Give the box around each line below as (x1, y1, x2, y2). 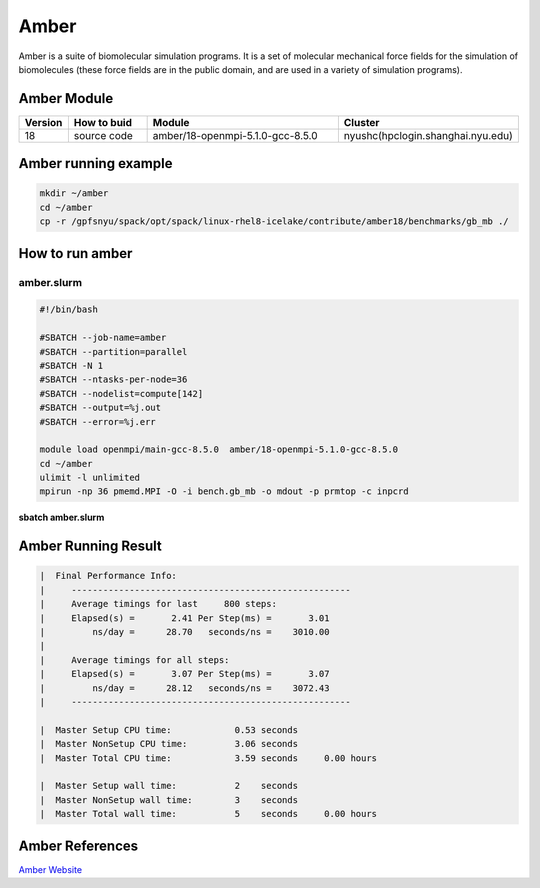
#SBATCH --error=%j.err (39, 416, 157, 427)
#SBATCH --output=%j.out (39, 402, 162, 414)
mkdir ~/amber (39, 188, 109, 199)
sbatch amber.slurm (18, 511, 105, 524)
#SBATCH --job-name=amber (39, 332, 167, 344)
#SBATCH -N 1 (39, 360, 104, 371)
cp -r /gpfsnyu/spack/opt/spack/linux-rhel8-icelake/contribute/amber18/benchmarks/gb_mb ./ (39, 216, 509, 227)
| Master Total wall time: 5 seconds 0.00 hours (39, 808, 378, 820)
